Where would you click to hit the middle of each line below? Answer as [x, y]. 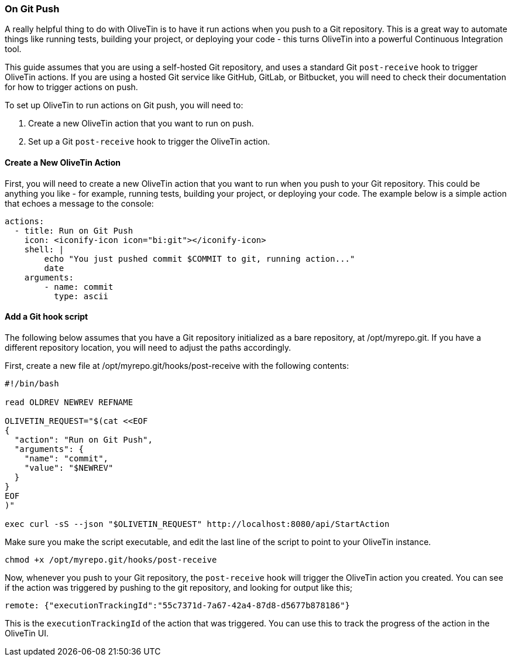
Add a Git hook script [47, 317]
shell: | [44, 249]
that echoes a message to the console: [79, 203]
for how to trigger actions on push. [71, 87]
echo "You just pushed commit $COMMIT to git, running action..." [200, 258]
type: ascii [81, 296]
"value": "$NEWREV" [69, 468]
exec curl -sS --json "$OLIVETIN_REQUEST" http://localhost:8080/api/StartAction [197, 524]
